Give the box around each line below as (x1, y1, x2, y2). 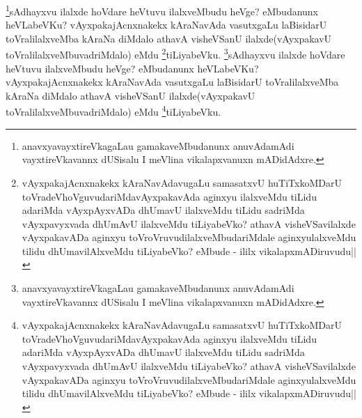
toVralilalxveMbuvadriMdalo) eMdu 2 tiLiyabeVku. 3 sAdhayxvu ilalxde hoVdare (6, 45, 345, 62)
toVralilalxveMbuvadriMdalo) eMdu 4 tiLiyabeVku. (6, 102, 221, 119)
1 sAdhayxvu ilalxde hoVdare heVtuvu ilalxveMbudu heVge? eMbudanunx (6, 2, 319, 18)
